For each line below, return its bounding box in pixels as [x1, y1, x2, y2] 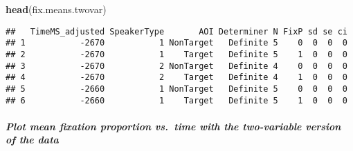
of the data [6, 132, 59, 147]
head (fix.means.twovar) [6, 2, 107, 16]
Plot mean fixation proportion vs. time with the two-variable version [6, 119, 341, 133]
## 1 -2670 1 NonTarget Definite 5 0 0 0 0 [6, 38, 347, 48]
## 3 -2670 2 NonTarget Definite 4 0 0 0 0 [6, 61, 347, 71]
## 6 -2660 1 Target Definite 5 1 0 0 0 [6, 95, 347, 105]
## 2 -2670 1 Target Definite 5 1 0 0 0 [6, 49, 347, 59]
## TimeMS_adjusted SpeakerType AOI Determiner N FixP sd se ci [6, 26, 347, 37]
